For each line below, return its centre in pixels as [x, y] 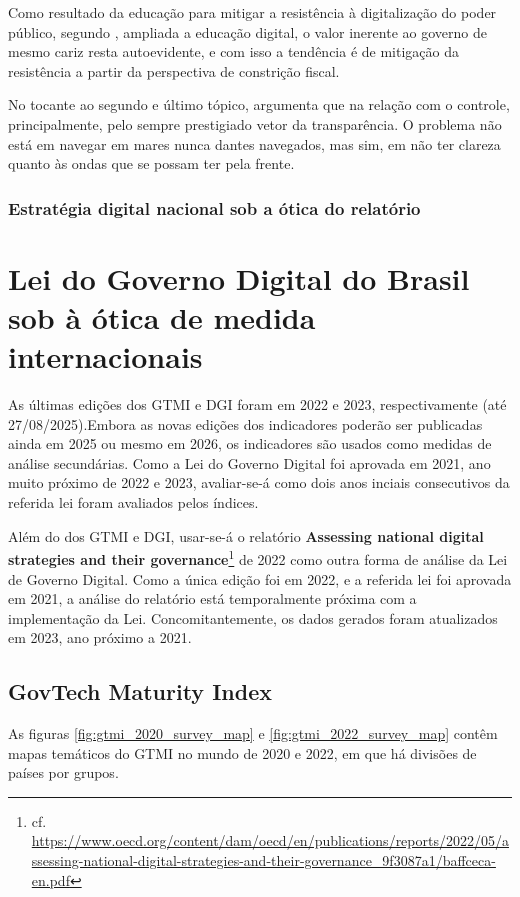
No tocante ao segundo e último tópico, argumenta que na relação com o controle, [259, 104]
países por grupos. [63, 772]
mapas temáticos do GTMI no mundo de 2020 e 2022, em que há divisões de [242, 752]
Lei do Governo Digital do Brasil [239, 277]
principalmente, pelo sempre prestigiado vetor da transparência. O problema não [255, 123]
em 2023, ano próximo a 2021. [100, 637]
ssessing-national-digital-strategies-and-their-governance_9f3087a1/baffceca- [263, 860]
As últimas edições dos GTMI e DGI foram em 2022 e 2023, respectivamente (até [257, 404]
